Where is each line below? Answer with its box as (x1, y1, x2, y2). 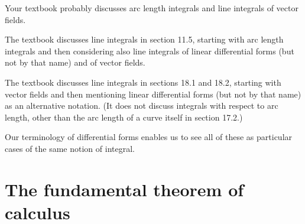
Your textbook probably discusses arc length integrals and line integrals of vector (5, 2, 298, 14)
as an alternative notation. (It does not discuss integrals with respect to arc (5, 99, 278, 112)
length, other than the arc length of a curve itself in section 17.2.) (5, 111, 243, 123)
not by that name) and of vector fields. (5, 56, 145, 69)
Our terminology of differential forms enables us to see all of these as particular (5, 131, 293, 143)
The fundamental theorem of (5, 177, 244, 201)
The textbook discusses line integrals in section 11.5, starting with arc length (5, 33, 284, 46)
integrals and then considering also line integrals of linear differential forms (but (5, 44, 294, 57)
